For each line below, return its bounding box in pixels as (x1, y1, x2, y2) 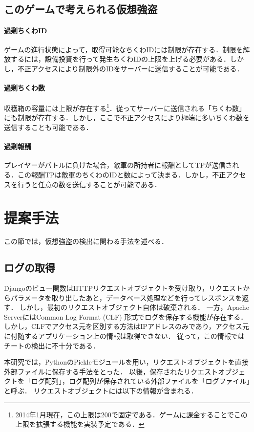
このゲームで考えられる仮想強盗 (4, 1, 158, 17)
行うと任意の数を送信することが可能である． (17, 179, 161, 189)
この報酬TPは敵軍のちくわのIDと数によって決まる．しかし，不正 (17, 169, 226, 179)
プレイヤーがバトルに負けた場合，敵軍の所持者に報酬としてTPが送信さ (4, 160, 233, 170)
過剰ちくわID (4, 25, 47, 36)
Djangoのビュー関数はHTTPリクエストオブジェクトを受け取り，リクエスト (4, 283, 243, 293)
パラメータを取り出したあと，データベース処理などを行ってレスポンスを (10, 292, 242, 302)
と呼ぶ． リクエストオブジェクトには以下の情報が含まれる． (4, 386, 198, 396)
